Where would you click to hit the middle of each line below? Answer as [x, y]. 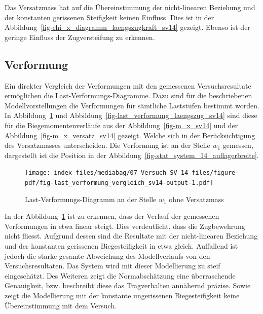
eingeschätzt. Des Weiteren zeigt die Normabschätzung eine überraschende [120, 275]
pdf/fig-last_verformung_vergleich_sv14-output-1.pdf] [119, 183]
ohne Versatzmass [196, 199]
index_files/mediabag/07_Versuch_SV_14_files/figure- [146, 173]
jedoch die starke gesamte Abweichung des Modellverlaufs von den [107, 256]
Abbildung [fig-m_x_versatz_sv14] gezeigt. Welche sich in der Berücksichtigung [130, 135]
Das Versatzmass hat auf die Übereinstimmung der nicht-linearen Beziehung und [130, 7]
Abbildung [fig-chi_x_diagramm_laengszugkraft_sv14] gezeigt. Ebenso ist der [127, 27]
